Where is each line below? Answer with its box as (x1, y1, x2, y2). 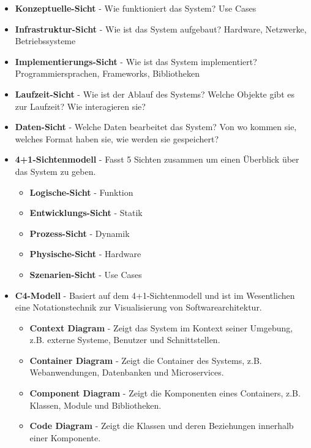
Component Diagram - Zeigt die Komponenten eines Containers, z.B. (29, 387, 301, 400)
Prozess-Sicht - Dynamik (29, 226, 130, 239)
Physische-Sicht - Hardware (29, 247, 141, 260)
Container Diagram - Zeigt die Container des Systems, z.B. (29, 353, 262, 366)
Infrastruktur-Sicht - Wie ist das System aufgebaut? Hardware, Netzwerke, (15, 22, 307, 35)
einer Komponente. (29, 431, 101, 444)
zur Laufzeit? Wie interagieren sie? (15, 99, 146, 112)
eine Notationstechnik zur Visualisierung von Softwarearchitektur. (15, 301, 262, 314)
